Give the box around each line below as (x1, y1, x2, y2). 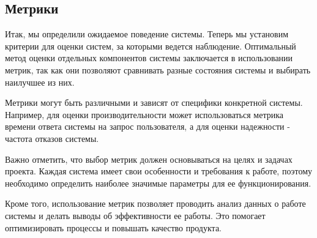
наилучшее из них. (5, 75, 75, 88)
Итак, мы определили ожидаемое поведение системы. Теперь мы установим (5, 28, 289, 40)
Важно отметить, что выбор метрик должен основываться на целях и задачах (5, 152, 293, 165)
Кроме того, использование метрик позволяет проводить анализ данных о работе (5, 197, 306, 210)
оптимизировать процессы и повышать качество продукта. (5, 221, 222, 234)
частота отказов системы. (5, 132, 99, 144)
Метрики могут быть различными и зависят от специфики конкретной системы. (5, 96, 303, 109)
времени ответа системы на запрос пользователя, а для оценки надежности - (5, 120, 290, 133)
